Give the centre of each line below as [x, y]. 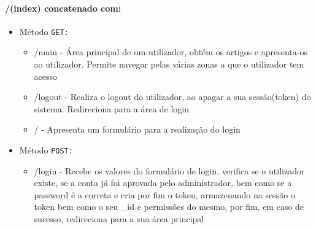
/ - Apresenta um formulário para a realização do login [137, 129]
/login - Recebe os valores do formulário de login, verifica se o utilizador [169, 170]
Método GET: [44, 31]
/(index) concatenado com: [63, 8]
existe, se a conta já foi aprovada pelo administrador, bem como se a [163, 183]
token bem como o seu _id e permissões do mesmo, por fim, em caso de [169, 207]
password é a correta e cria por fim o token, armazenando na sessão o [164, 194]
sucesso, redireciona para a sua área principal [119, 219]
